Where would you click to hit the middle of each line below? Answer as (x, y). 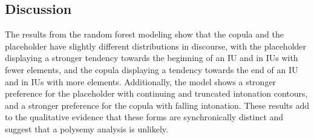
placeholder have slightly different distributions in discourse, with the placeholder (156, 46)
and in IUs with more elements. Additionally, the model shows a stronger (141, 81)
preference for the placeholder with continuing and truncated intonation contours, (156, 93)
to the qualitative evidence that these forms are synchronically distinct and (144, 117)
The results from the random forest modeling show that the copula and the (144, 34)
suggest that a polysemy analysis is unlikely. (87, 128)
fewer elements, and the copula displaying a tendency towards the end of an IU (152, 69)
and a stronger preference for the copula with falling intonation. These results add (157, 105)
